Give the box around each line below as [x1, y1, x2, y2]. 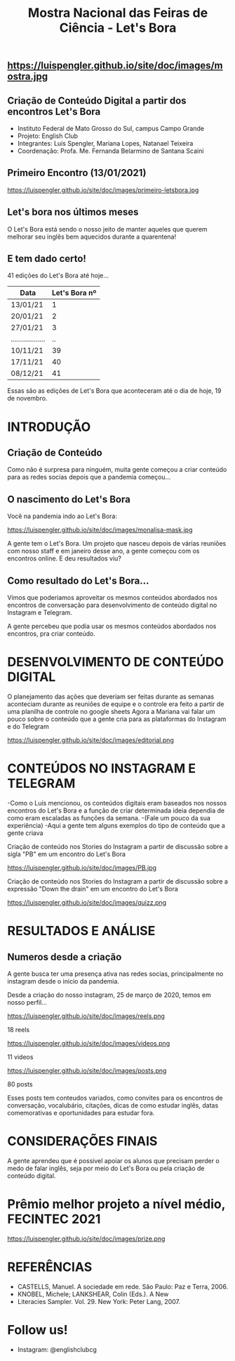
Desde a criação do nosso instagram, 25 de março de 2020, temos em [7, 991, 212, 999]
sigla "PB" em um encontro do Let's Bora [7, 850, 126, 858]
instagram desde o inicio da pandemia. [7, 977, 119, 985]
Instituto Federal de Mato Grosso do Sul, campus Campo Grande [17, 125, 205, 132]
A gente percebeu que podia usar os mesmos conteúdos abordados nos [7, 622, 217, 631]
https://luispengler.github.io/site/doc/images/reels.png [7, 1012, 165, 1020]
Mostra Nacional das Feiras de [27, 5, 208, 21]
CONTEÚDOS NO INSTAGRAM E [7, 760, 196, 777]
